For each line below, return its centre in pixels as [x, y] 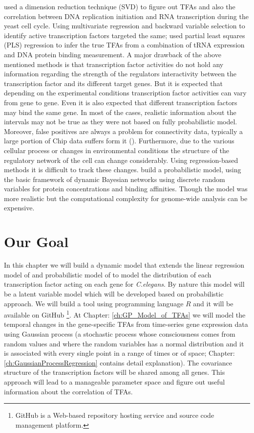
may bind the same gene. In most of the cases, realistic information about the [120, 112]
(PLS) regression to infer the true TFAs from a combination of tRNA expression [124, 45]
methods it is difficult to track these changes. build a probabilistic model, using [123, 170]
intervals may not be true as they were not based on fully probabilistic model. [121, 122]
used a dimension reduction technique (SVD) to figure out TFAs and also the [120, 6]
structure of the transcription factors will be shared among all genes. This [115, 372]
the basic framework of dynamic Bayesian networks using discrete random [115, 179]
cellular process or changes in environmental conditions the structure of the [117, 150]
